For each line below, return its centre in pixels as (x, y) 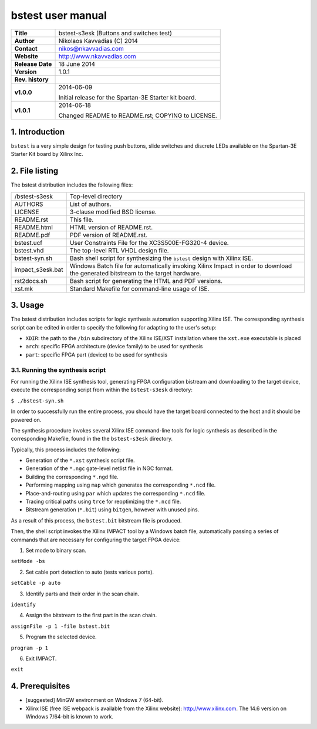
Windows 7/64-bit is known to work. (70, 716)
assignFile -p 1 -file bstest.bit (60, 626)
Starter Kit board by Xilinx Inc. (47, 154)
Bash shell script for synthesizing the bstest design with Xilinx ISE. (161, 258)
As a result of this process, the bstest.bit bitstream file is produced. (96, 520)
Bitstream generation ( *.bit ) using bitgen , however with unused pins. (112, 510)
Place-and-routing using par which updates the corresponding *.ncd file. (115, 493)
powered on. (26, 420)
